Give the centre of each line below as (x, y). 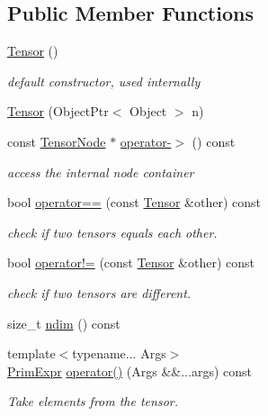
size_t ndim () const (64, 323)
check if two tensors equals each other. (112, 232)
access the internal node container (101, 172)
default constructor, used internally (104, 81)
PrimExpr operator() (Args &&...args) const (130, 371)
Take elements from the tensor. (93, 401)
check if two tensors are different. (99, 292)
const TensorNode (57, 141)
